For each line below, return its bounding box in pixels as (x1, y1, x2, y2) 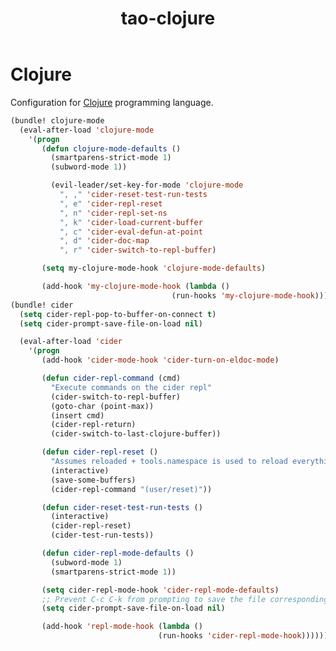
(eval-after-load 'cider (19, 337, 123, 347)
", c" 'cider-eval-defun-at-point (59, 227, 203, 237)
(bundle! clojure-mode (10, 115, 105, 126)
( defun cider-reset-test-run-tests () (41, 502, 203, 512)
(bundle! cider (10, 300, 74, 310)
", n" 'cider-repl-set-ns (59, 208, 168, 218)
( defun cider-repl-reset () (41, 447, 159, 457)
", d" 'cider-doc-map (59, 236, 150, 246)
